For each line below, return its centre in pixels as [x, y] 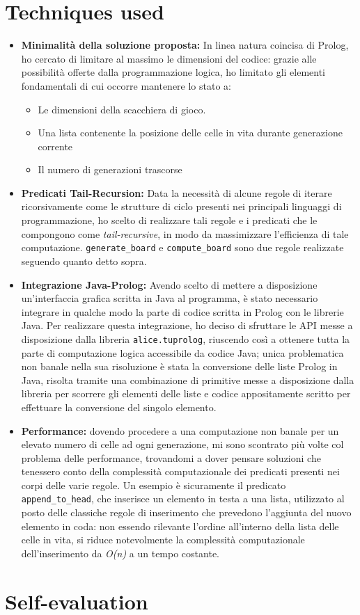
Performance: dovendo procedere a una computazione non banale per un [180, 430]
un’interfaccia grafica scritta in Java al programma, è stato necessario [170, 298]
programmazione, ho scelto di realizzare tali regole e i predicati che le [169, 220]
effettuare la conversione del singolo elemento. [119, 407]
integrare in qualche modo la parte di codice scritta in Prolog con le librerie [182, 311]
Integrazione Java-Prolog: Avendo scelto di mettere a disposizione [169, 284]
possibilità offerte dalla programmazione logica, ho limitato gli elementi [173, 72]
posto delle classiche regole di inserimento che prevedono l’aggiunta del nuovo [186, 512]
